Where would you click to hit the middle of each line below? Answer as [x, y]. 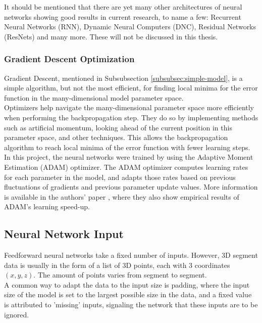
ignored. [17, 314]
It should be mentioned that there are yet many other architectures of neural [123, 7]
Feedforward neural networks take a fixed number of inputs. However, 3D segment [131, 255]
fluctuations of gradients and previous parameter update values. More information [131, 187]
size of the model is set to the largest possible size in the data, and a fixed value [128, 294]
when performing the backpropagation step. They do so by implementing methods [131, 117]
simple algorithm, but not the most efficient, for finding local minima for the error [131, 88]
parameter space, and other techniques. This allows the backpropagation [116, 137]
